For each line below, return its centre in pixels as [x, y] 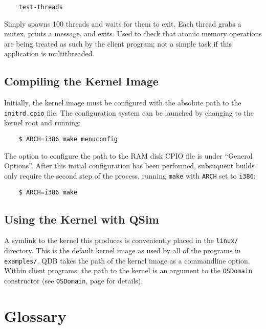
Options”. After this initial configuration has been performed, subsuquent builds [129, 166]
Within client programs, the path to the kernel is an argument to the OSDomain [128, 270]
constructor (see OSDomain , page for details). [74, 280]
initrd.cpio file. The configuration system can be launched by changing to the [129, 112]
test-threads [41, 7]
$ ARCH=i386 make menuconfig [68, 139]
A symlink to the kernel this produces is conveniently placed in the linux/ [121, 240]
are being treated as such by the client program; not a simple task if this [118, 43]
